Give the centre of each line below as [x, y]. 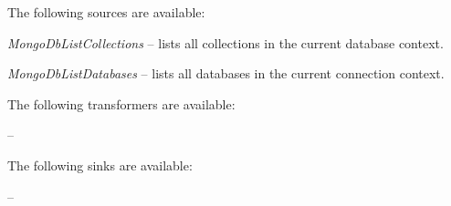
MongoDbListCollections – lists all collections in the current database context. [225, 42]
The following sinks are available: [100, 165]
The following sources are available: [106, 12]
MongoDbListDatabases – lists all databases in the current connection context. [226, 73]
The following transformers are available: [121, 103]
